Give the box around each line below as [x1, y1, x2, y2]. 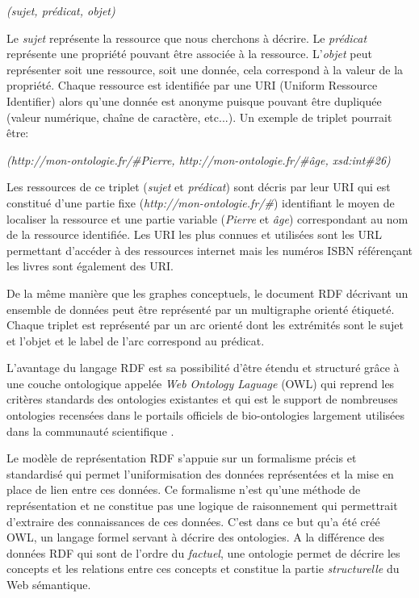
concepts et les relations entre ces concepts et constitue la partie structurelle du [6, 560, 400, 577]
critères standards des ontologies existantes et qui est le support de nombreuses [6, 391, 398, 408]
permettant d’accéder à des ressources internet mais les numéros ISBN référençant [6, 241, 413, 258]
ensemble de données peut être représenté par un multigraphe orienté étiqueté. [6, 300, 395, 317]
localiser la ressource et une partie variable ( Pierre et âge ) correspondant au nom [6, 210, 409, 227]
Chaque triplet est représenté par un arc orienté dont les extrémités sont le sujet [6, 316, 404, 333]
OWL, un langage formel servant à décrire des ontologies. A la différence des [6, 529, 385, 546]
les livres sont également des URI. [6, 257, 174, 274]
